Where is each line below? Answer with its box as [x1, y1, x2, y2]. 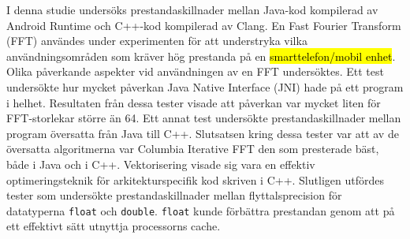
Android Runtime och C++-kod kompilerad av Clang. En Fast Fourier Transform [6, 17, 401, 33]
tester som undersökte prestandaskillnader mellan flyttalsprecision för [6, 187, 342, 204]
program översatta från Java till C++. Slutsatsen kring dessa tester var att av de [6, 125, 399, 141]
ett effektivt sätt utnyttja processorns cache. [6, 218, 221, 234]
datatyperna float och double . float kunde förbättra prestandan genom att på [6, 202, 395, 218]
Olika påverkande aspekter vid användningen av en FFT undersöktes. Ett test [6, 63, 384, 80]
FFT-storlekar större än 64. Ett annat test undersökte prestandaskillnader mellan [6, 110, 401, 126]
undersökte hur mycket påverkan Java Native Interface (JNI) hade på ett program [6, 78, 404, 95]
